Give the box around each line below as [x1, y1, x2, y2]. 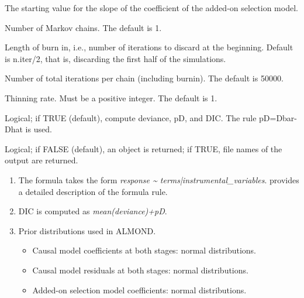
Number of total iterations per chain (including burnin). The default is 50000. [5, 72, 284, 84]
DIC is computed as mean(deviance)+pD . [18, 205, 167, 217]
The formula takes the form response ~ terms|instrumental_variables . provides [18, 173, 299, 186]
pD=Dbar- [259, 111, 298, 124]
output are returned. [5, 154, 78, 166]
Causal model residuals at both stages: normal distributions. [32, 263, 248, 276]
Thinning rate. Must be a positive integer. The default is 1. [5, 91, 217, 104]
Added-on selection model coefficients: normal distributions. [32, 283, 247, 296]
